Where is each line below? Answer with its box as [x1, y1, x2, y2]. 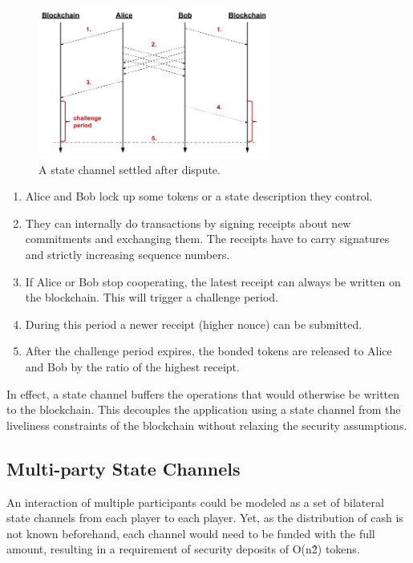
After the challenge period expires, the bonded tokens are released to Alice [25, 342, 392, 359]
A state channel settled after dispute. [38, 160, 221, 177]
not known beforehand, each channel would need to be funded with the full [6, 525, 375, 541]
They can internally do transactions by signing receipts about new [25, 214, 351, 231]
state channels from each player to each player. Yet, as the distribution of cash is [6, 509, 403, 526]
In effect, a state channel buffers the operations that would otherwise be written [6, 385, 400, 402]
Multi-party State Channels [6, 456, 241, 480]
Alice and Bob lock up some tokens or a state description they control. [25, 188, 373, 205]
